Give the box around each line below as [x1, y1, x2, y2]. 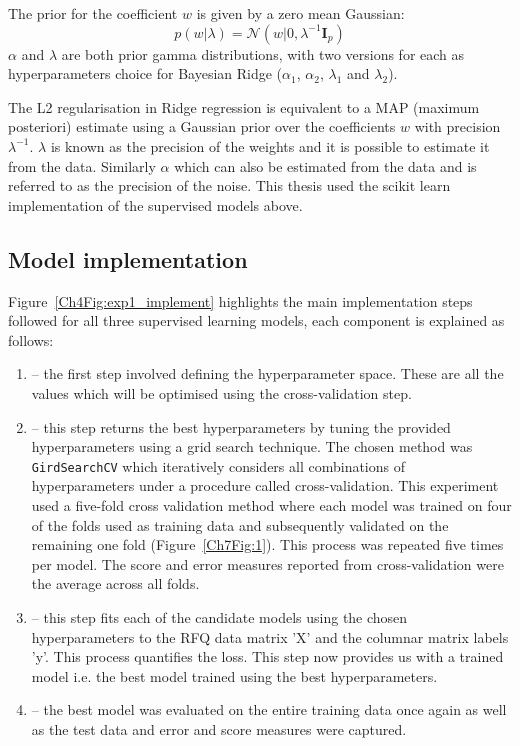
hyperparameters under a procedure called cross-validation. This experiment [31, 475, 499, 496]
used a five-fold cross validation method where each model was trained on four [31, 494, 512, 515]
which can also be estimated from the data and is [174, 155, 477, 176]
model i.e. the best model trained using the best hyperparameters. [31, 665, 438, 686]
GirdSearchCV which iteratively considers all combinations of [31, 455, 406, 476]
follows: [8, 329, 54, 350]
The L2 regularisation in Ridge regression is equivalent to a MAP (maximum [8, 96, 480, 117]
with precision [414, 116, 501, 137]
